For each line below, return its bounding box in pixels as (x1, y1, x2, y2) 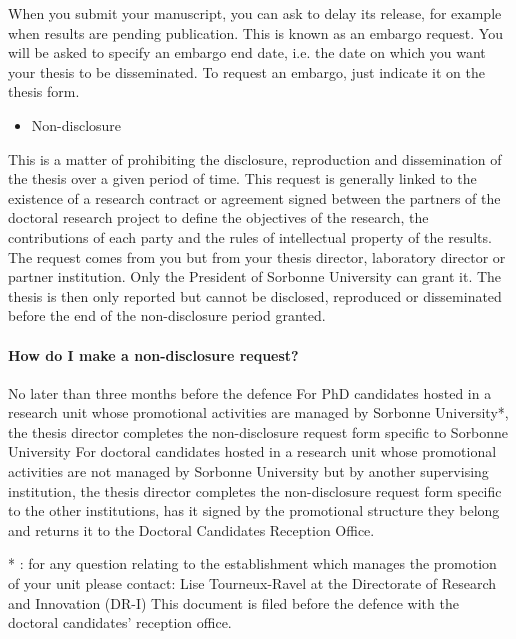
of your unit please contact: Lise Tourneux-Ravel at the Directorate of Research (8, 573, 497, 594)
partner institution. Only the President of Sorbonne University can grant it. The (8, 266, 502, 287)
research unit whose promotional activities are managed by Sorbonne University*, (8, 402, 509, 423)
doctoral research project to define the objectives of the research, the (8, 207, 429, 228)
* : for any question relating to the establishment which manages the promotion (8, 553, 497, 574)
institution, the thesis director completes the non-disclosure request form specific (8, 480, 502, 501)
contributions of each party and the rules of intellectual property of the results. (8, 226, 492, 247)
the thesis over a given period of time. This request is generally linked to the (8, 168, 477, 189)
